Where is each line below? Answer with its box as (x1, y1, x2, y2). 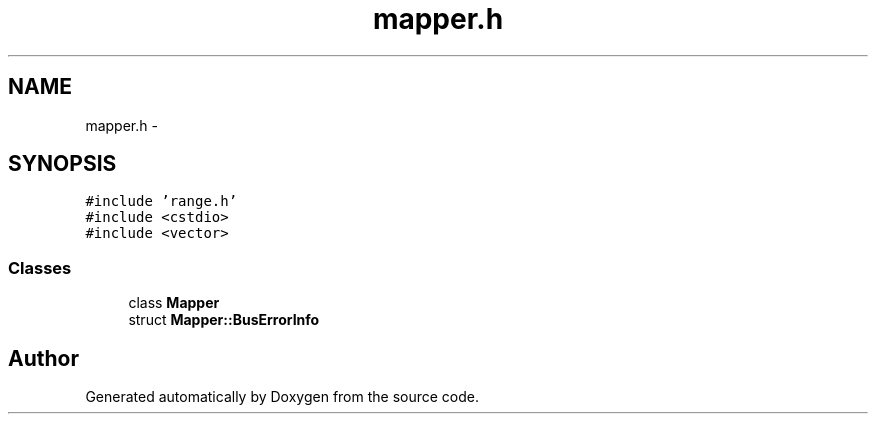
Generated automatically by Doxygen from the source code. (85, 388, 480, 406)
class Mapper (128, 294, 220, 312)
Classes (8, 257, 72, 278)
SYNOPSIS (8, 151, 117, 177)
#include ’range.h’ (85, 193, 238, 210)
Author (8, 345, 79, 371)
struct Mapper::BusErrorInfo (128, 311, 320, 329)
